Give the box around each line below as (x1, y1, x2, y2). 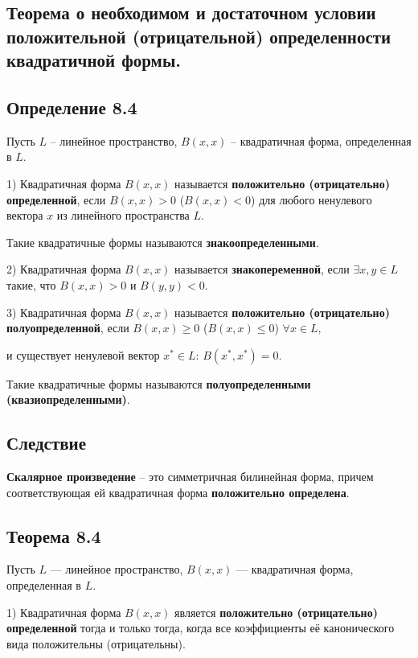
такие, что (6, 276, 56, 293)
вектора (6, 207, 43, 224)
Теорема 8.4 (6, 523, 101, 548)
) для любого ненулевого (251, 191, 372, 208)
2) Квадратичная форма (6, 261, 121, 278)
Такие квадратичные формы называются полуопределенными (6, 375, 311, 392)
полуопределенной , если (6, 319, 129, 336)
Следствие (6, 430, 87, 455)
